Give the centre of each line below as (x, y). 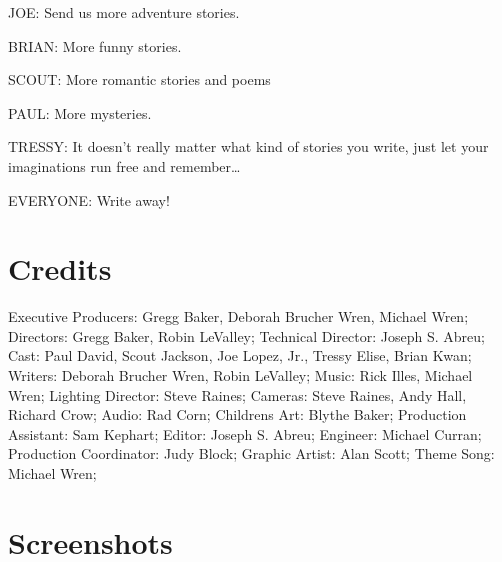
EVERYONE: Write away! (89, 199)
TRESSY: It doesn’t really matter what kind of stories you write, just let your (248, 146)
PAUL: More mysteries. (80, 112)
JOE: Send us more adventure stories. (124, 12)
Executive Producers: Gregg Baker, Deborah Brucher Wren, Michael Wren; (238, 316)
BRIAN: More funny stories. (95, 45)
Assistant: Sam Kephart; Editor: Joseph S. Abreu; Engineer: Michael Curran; (245, 433)
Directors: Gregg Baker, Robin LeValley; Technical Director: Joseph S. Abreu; (246, 335)
